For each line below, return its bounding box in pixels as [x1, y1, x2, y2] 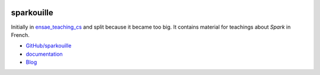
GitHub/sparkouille [25, 42, 72, 49]
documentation [25, 50, 63, 57]
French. [11, 31, 30, 38]
